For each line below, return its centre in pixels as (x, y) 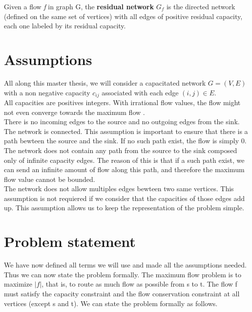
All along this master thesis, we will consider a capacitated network (105, 82)
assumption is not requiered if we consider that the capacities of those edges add (124, 198)
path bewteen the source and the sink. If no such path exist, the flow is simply (122, 141)
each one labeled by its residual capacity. (65, 26)
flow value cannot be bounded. (50, 179)
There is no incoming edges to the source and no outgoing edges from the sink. (122, 122)
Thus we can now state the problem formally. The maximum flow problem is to (123, 274)
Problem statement (70, 241)
